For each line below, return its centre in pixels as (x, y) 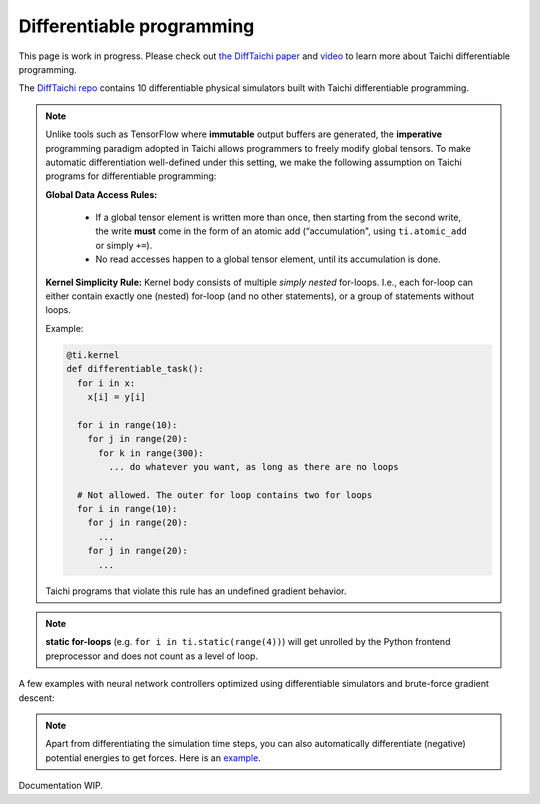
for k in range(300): (151, 453)
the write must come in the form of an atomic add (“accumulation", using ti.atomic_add (281, 231)
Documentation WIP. (61, 786)
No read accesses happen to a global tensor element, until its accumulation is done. (268, 259)
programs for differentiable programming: (131, 176)
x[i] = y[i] (117, 396)
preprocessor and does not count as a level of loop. (152, 656)
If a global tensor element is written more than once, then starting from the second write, (278, 217)
